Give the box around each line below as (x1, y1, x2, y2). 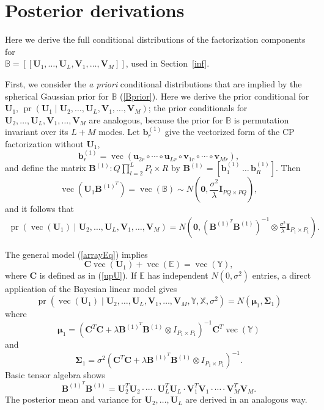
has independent (147, 269, 208, 282)
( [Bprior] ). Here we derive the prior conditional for (119, 89, 309, 102)
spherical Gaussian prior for (5, 89, 109, 102)
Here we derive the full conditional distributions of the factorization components (5, 33, 306, 46)
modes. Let (98, 125, 140, 138)
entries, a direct (252, 269, 311, 282)
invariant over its (5, 125, 68, 138)
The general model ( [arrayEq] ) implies (5, 247, 148, 260)
